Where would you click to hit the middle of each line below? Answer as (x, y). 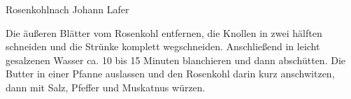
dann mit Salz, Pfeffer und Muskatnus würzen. (106, 87)
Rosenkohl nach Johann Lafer (67, 9)
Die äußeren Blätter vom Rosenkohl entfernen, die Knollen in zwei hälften (164, 32)
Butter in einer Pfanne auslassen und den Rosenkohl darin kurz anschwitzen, (170, 74)
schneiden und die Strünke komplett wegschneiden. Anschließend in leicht (163, 46)
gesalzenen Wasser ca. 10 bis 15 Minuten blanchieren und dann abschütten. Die (175, 60)
